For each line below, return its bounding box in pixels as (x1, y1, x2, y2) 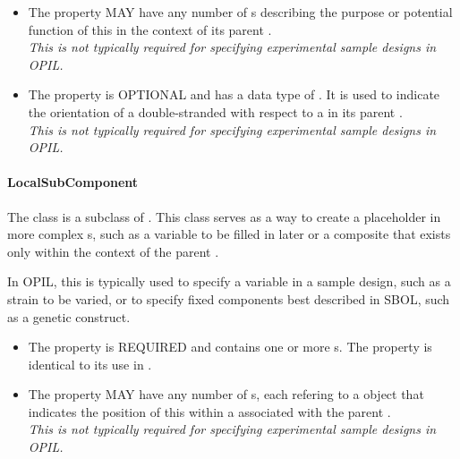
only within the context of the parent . (7, 242, 219, 260)
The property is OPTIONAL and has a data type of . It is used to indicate (28, 85, 440, 104)
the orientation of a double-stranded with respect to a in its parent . (28, 102, 403, 121)
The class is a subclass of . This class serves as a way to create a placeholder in (7, 207, 441, 225)
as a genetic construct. (7, 307, 131, 326)
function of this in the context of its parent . (28, 20, 272, 38)
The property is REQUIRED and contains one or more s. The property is (28, 337, 432, 356)
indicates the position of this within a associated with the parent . (28, 402, 391, 421)
